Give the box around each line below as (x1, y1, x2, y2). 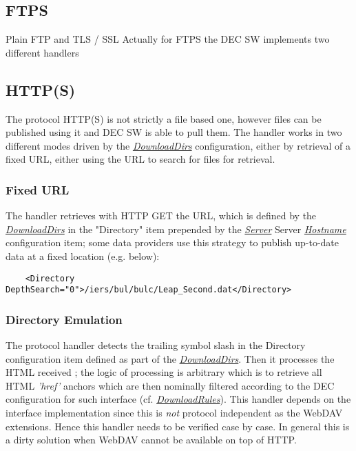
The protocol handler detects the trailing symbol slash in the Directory (6, 338, 306, 352)
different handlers (6, 45, 79, 59)
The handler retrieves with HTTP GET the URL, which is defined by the (6, 208, 317, 223)
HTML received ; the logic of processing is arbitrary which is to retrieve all (6, 365, 322, 379)
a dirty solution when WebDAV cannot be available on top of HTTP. (6, 432, 297, 447)
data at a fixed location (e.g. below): (6, 248, 160, 263)
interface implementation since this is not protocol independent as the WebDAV (6, 405, 343, 420)
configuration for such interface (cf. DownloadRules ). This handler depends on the (6, 392, 351, 406)
